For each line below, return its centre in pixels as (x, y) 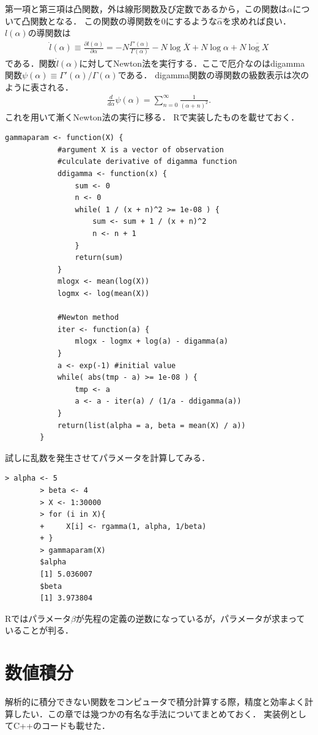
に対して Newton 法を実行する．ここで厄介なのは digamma (192, 63)
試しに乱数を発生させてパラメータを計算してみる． (108, 457)
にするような (191, 20)
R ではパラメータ (38, 618)
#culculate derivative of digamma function (147, 162)
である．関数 (31, 63)
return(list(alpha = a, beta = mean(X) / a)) (151, 425)
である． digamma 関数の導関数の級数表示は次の (213, 75)
